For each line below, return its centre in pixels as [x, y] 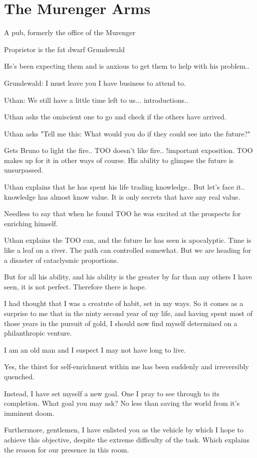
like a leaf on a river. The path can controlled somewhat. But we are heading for [128, 250]
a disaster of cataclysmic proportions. [61, 260]
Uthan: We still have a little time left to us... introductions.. [96, 100]
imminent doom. [29, 413]
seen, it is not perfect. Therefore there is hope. [75, 286]
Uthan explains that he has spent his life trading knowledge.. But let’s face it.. [124, 187]
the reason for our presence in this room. [67, 449]
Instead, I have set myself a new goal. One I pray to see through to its [112, 393]
